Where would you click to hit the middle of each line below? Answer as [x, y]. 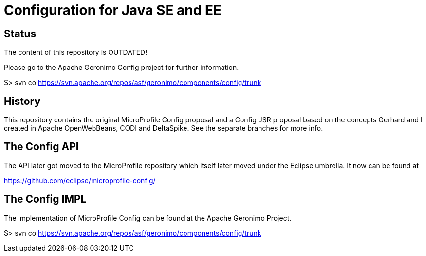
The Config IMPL [45, 199]
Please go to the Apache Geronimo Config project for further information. [121, 68]
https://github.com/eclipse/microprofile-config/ [80, 180]
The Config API [41, 147]
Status [20, 34]
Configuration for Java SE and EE [113, 10]
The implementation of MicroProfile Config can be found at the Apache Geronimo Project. [148, 218]
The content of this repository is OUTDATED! [76, 52]
